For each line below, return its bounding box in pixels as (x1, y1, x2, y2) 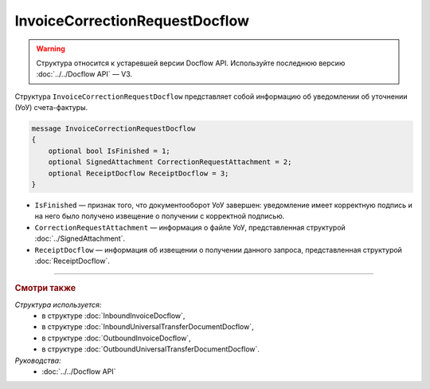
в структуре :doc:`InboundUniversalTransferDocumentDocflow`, (41, 322, 254, 332)
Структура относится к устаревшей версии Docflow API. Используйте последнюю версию (36, 58, 346, 68)
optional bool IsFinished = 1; (48, 146, 170, 155)
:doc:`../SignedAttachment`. (34, 234, 126, 243)
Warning (36, 44, 65, 53)
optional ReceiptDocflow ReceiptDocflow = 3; (48, 168, 229, 178)
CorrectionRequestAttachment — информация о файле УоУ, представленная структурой (34, 222, 346, 232)
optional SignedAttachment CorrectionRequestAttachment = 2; (48, 158, 292, 167)
